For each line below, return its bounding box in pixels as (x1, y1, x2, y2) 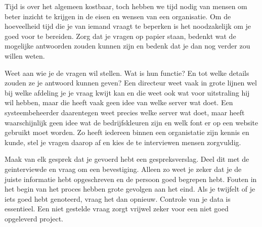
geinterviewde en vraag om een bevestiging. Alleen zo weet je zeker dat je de (5, 163, 242, 174)
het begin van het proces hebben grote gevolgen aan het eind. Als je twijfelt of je (5, 184, 255, 194)
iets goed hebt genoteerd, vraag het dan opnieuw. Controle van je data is (5, 193, 231, 204)
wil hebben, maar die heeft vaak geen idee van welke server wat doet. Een (5, 97, 233, 108)
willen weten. (5, 50, 45, 61)
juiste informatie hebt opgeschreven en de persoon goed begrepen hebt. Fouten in (5, 173, 257, 184)
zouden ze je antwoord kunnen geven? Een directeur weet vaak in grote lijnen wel (5, 77, 257, 88)
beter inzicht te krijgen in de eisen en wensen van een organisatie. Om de (5, 11, 231, 21)
